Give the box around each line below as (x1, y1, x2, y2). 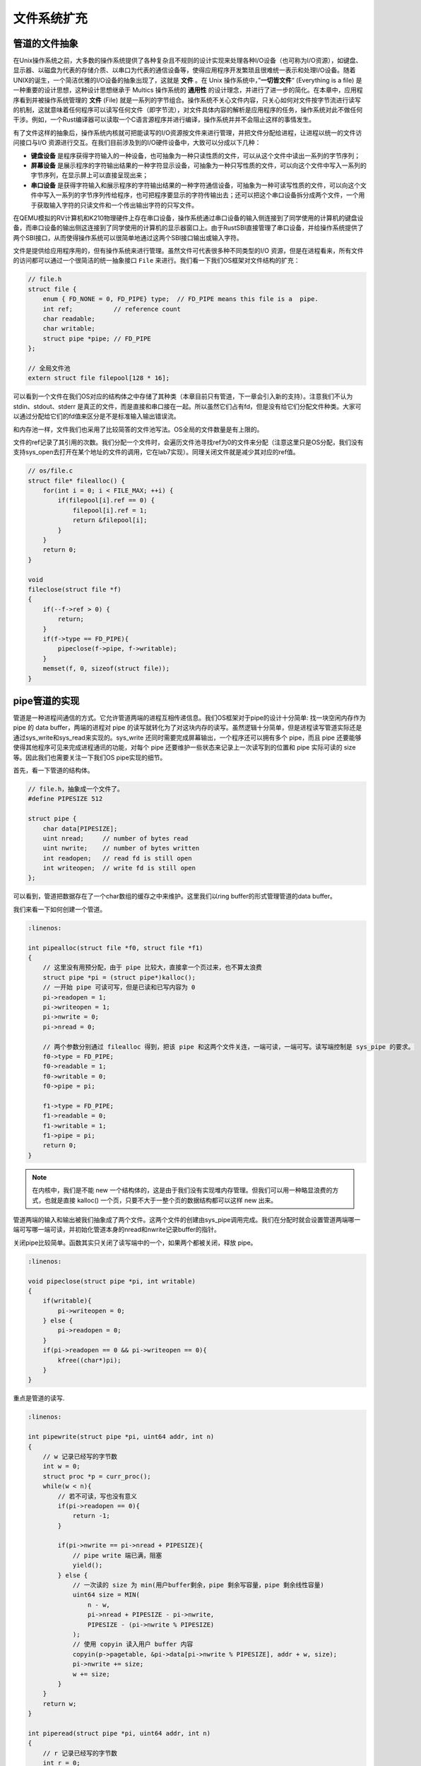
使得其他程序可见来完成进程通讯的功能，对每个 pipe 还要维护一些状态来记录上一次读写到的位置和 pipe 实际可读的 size (13, 743, 356, 752)
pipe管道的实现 (13, 694, 80, 706)
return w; (42, 1700, 77, 1707)
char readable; (42, 315, 95, 323)
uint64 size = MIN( (72, 1591, 141, 1599)
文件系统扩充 (13, 11, 88, 26)
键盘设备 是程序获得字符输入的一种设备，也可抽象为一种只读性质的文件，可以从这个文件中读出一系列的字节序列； (30, 151, 360, 160)
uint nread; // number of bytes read (42, 834, 189, 842)
